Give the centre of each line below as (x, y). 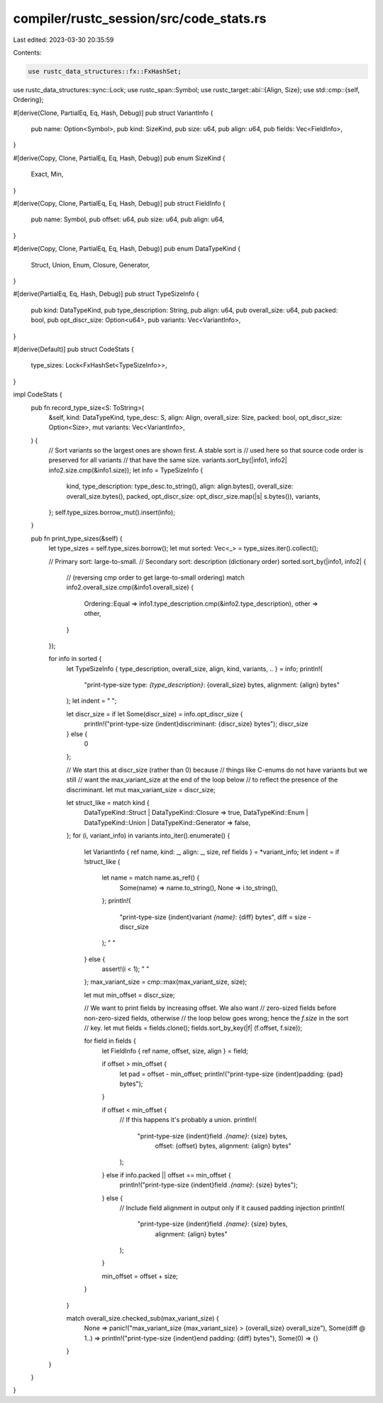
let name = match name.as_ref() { (151, 878)
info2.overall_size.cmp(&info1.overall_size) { (130, 587)
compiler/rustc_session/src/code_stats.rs (140, 18)
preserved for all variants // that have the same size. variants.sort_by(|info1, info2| (168, 460)
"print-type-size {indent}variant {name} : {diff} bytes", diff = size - (215, 917)
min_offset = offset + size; (140, 1276)
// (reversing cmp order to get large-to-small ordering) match (155, 577)
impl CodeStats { (38, 394)
